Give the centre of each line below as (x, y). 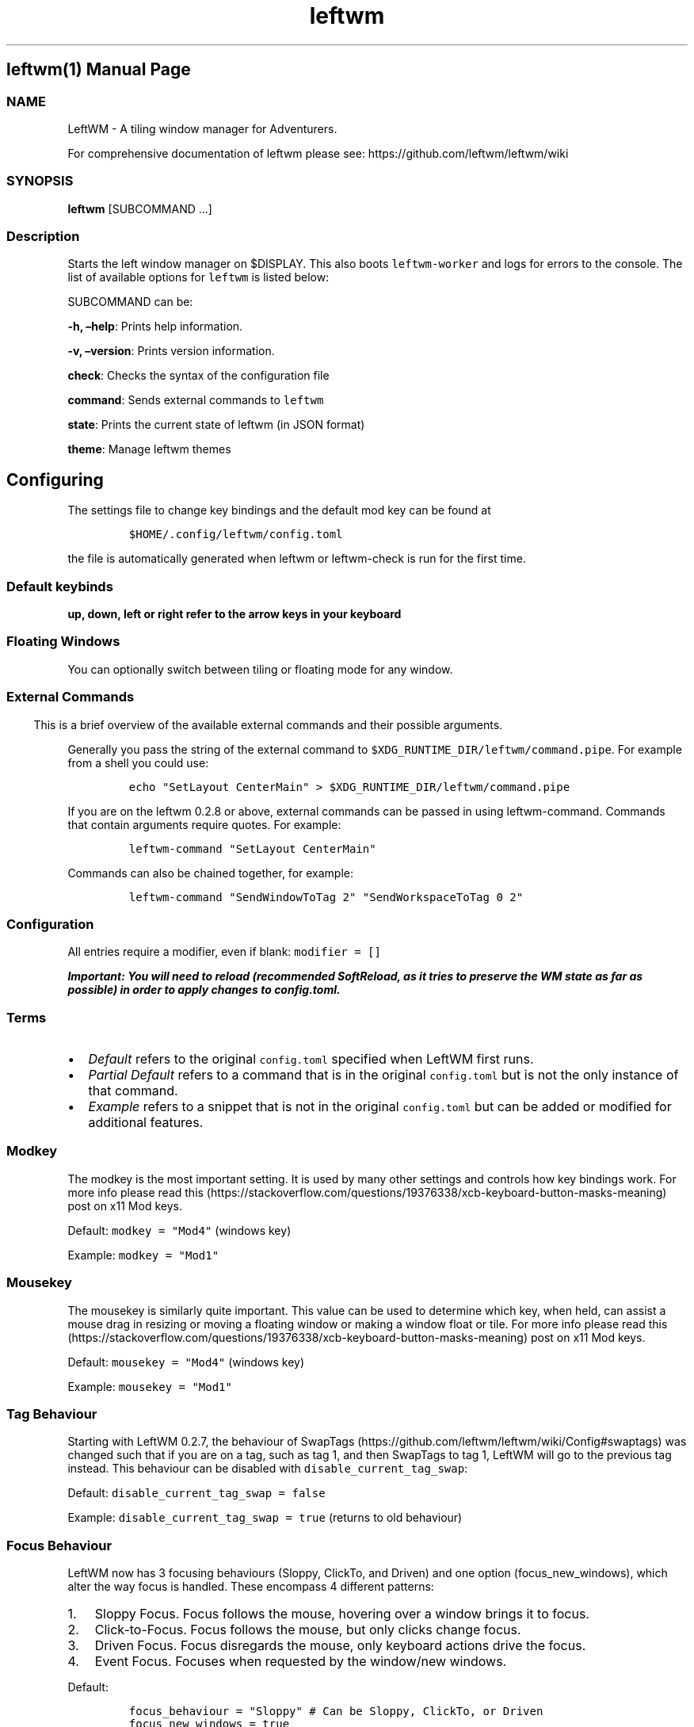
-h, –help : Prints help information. (155, 327)
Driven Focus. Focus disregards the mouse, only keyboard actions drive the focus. (340, 1646)
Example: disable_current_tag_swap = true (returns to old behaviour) (265, 1518)
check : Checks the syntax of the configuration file (198, 376)
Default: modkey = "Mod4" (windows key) (179, 1230)
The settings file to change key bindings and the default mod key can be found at (279, 510)
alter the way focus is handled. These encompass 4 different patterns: (251, 1587)
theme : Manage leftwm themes (149, 449)
